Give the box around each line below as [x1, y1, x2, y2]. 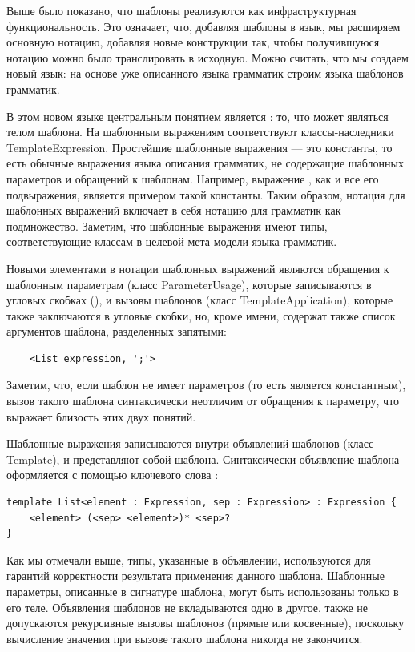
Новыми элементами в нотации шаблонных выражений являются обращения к [6, 260, 389, 276]
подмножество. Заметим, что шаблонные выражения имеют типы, [6, 217, 328, 234]
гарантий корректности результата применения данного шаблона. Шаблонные [6, 567, 385, 584]
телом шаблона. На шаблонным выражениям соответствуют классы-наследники [6, 123, 394, 140]
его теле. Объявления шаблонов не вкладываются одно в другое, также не [6, 598, 368, 615]
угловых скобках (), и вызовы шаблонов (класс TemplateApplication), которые [6, 292, 393, 308]
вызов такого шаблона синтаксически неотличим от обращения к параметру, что [6, 392, 400, 409]
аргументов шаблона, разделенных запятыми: [6, 323, 227, 340]
